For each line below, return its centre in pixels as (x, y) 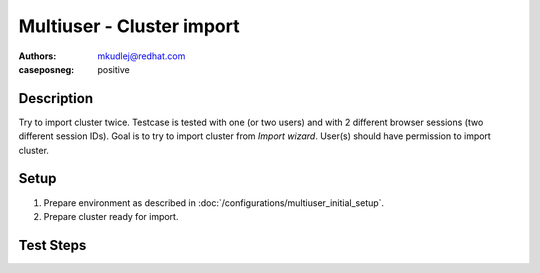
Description (56, 98)
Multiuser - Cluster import (129, 26)
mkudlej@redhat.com (141, 56)
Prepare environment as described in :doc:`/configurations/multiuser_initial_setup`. (214, 202)
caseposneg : (46, 69)
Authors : (37, 56)
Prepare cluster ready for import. (111, 216)
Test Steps (52, 245)
